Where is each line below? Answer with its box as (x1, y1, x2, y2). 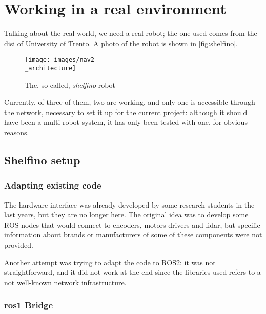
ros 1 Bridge (4, 299, 53, 311)
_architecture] (25, 64, 76, 72)
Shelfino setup (4, 152, 80, 168)
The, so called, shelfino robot (25, 79, 115, 90)
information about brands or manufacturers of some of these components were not (4, 229, 262, 240)
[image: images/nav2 (25, 56, 95, 64)
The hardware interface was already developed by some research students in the (4, 199, 255, 210)
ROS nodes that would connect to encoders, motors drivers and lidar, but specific (4, 219, 260, 230)
